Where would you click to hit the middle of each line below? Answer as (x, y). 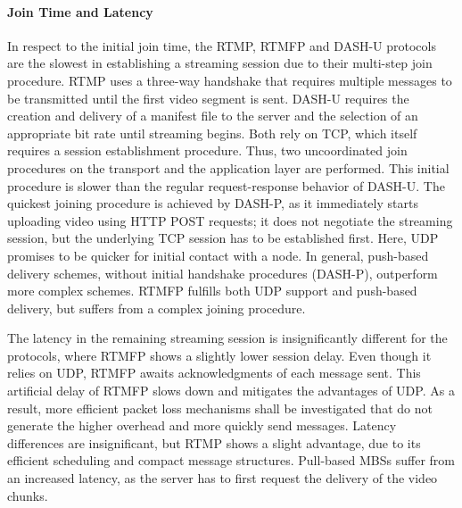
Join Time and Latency (80, 11)
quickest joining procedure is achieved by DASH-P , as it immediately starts (213, 203)
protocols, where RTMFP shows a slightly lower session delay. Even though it (219, 355)
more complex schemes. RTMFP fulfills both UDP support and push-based (212, 291)
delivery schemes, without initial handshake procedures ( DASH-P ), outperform (223, 273)
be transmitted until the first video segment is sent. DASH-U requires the (208, 98)
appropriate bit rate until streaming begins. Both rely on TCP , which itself (212, 133)
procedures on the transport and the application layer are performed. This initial (228, 167)
